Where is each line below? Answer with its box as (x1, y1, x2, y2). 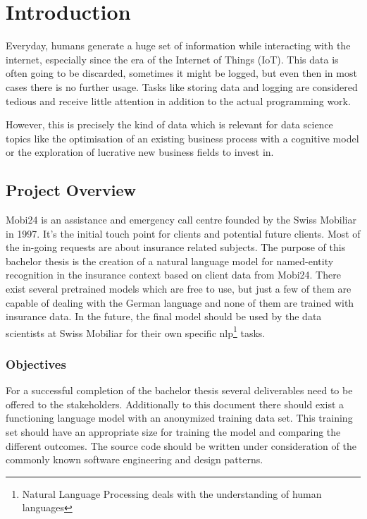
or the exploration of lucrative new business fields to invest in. (6, 145, 274, 159)
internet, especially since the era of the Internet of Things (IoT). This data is (6, 51, 339, 66)
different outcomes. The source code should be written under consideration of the (6, 438, 356, 453)
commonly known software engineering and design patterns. (6, 452, 263, 467)
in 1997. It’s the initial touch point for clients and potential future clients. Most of (6, 226, 361, 240)
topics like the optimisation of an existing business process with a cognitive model (6, 130, 359, 145)
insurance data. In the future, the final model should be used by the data (6, 309, 322, 324)
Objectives (6, 355, 66, 372)
